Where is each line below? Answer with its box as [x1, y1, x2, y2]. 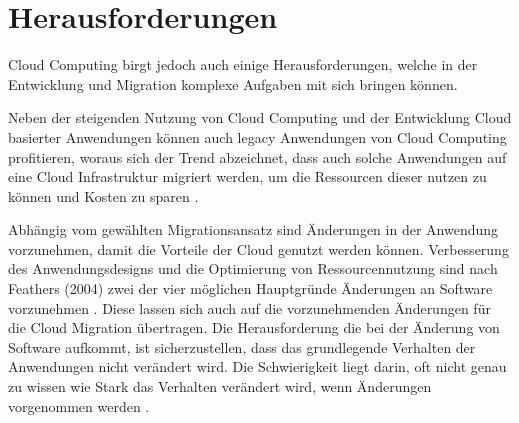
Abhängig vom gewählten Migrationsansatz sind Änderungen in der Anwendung [8, 219, 499, 240]
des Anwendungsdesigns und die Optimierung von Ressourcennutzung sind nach [8, 258, 498, 279]
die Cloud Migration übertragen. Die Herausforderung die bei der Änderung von [8, 317, 500, 338]
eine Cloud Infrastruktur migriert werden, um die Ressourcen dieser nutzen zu [8, 166, 487, 187]
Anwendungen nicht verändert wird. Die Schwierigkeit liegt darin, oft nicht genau [8, 356, 507, 377]
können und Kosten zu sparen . [8, 185, 199, 206]
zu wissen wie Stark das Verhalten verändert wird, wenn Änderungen [8, 376, 432, 397]
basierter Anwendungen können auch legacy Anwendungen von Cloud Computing [8, 126, 507, 147]
